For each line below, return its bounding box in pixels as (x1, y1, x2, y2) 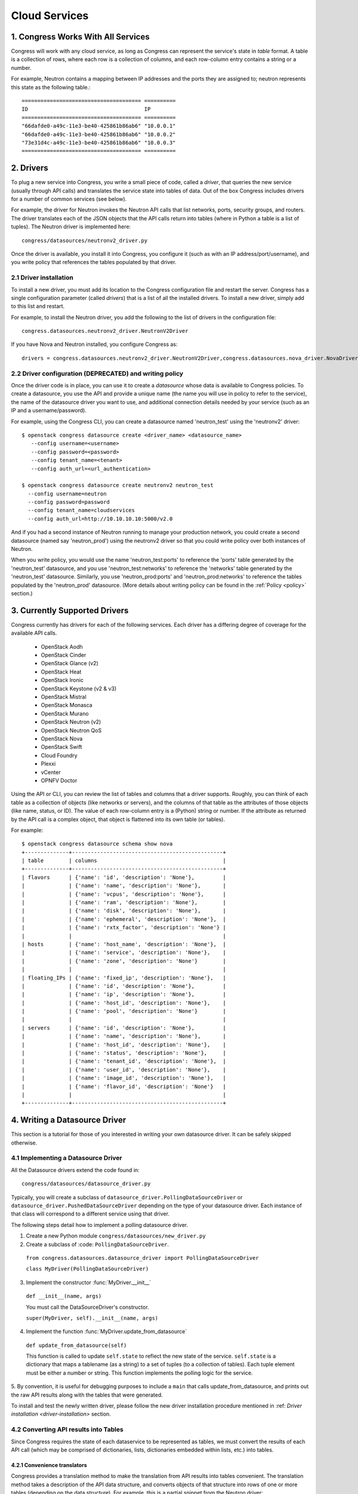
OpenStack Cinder (41, 651, 87, 659)
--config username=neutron (27, 490, 107, 497)
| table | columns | (21, 858, 226, 864)
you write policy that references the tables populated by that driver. (11, 259, 177, 266)
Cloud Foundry (41, 752, 78, 759)
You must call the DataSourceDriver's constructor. (26, 1303, 149, 1311)
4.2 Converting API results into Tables (11, 1425, 124, 1434)
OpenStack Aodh (41, 643, 83, 650)
